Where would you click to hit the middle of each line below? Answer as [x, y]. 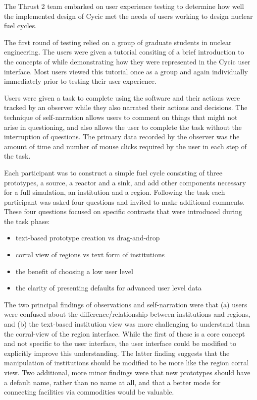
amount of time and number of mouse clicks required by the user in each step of [126, 146]
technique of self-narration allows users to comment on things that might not [121, 117]
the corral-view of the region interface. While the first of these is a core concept [125, 333]
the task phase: [27, 221]
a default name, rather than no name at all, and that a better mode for [112, 382]
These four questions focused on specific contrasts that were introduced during [123, 211]
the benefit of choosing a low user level [74, 271]
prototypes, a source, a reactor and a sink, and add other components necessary [125, 182]
